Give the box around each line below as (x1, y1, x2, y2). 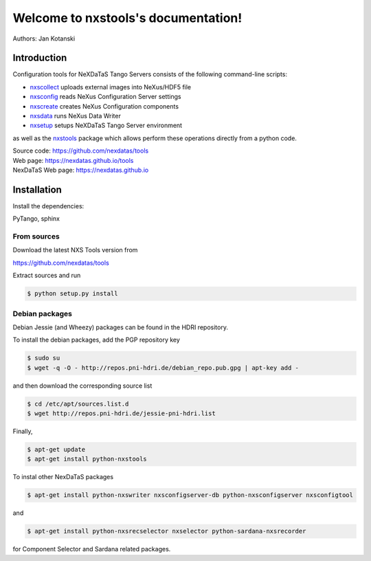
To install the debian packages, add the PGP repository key (12, 335, 180, 344)
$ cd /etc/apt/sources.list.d (27, 399, 129, 408)
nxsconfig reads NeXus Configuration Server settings (30, 93, 181, 101)
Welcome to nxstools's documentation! (12, 10, 243, 25)
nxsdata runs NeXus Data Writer (30, 112, 122, 120)
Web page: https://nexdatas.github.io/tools (12, 156, 134, 164)
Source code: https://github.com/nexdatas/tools (12, 146, 149, 155)
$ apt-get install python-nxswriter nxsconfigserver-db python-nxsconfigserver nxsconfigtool (27, 492, 354, 499)
